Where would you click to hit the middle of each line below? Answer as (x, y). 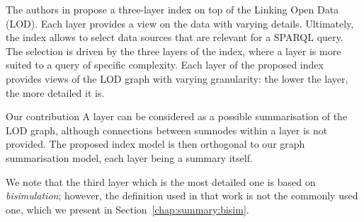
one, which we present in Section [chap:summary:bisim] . (127, 209)
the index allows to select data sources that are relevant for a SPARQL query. (175, 37)
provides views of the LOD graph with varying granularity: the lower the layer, (177, 78)
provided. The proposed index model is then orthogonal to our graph (155, 144)
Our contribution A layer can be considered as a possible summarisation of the (177, 116)
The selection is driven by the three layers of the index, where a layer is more (174, 51)
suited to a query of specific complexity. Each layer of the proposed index (165, 65)
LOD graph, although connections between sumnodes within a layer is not (167, 130)
